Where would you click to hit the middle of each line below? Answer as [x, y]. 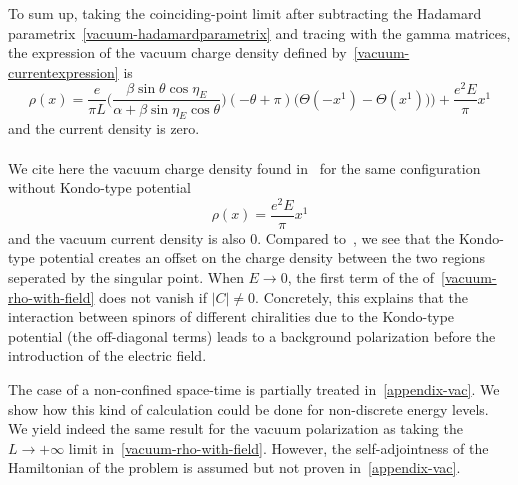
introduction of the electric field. [107, 355]
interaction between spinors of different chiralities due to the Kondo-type [231, 316]
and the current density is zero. [104, 128]
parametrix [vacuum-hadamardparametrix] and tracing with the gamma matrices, [259, 32]
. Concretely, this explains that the [362, 296]
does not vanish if [153, 296]
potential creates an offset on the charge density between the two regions [262, 257]
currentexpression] [63, 71]
